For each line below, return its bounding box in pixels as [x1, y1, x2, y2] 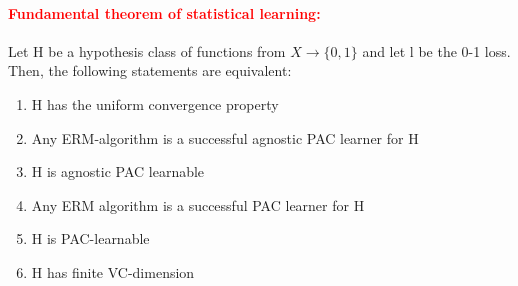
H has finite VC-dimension [31, 261, 195, 282]
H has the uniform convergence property [31, 93, 279, 114]
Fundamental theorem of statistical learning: [8, 2, 321, 23]
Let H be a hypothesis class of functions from [8, 40, 286, 61]
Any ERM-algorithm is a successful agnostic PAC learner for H [31, 127, 419, 148]
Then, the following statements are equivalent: [8, 60, 292, 81]
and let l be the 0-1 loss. [362, 40, 511, 61]
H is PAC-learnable [31, 228, 150, 249]
